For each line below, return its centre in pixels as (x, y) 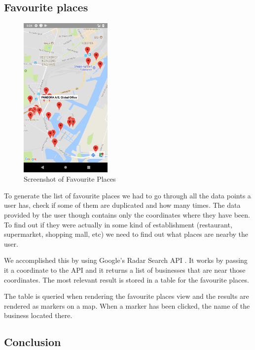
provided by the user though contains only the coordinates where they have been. (127, 214)
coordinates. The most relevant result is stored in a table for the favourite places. (127, 279)
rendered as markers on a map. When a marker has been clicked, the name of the (127, 305)
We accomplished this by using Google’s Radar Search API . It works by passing (126, 260)
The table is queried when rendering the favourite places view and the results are (127, 296)
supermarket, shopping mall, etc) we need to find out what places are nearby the (126, 234)
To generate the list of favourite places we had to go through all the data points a (127, 195)
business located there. (38, 315)
